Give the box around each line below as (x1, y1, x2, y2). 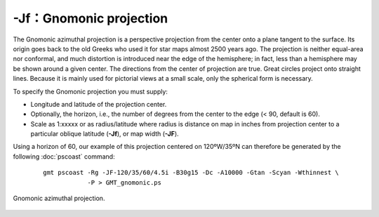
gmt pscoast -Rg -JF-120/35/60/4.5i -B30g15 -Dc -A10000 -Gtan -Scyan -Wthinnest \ (43, 169, 340, 177)
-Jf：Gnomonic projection (13, 11, 168, 26)
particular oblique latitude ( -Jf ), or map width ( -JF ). (30, 130, 179, 138)
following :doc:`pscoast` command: (13, 152, 115, 161)
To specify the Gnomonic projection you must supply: (13, 87, 168, 96)
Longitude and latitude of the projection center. (30, 100, 167, 108)
